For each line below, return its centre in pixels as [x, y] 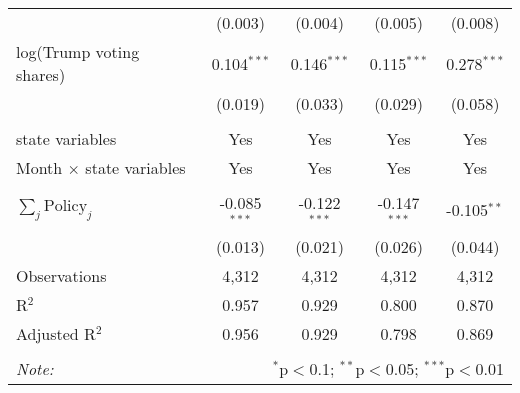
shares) [41, 74]
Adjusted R [56, 333]
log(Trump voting [78, 51]
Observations [61, 275]
